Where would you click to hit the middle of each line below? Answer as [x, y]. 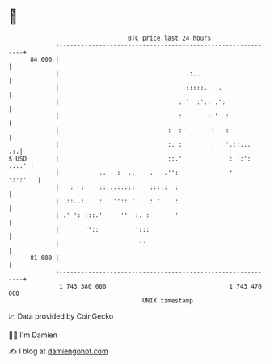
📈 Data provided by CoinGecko [61, 316]
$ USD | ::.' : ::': [130, 158]
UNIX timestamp [168, 300]
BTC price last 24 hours [170, 38]
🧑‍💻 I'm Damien [33, 335]
